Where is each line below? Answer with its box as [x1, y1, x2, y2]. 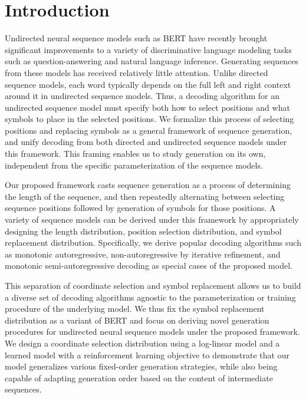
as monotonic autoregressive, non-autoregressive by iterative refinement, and [5, 248, 281, 260]
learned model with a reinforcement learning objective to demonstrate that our [5, 348, 289, 361]
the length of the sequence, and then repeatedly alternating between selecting [5, 190, 285, 202]
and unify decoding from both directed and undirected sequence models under [5, 136, 287, 148]
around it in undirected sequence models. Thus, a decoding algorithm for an [5, 90, 279, 102]
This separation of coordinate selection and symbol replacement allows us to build [5, 279, 301, 291]
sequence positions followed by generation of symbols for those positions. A [5, 202, 276, 214]
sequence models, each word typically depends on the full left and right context [5, 78, 291, 90]
